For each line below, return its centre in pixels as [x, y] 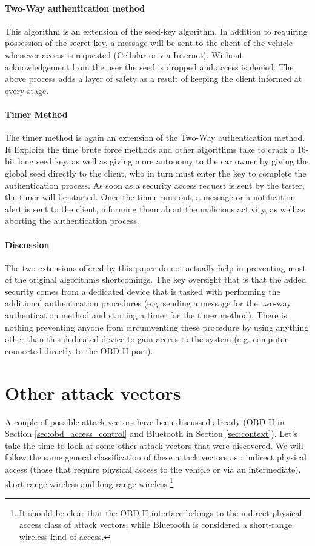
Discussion [27, 244]
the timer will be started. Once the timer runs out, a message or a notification [150, 197]
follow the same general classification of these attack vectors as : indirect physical [156, 457]
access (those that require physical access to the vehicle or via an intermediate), [153, 469]
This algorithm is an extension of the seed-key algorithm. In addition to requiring [156, 31]
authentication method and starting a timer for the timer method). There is [146, 315]
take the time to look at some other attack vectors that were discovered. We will [154, 445]
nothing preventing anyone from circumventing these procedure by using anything [157, 327]
